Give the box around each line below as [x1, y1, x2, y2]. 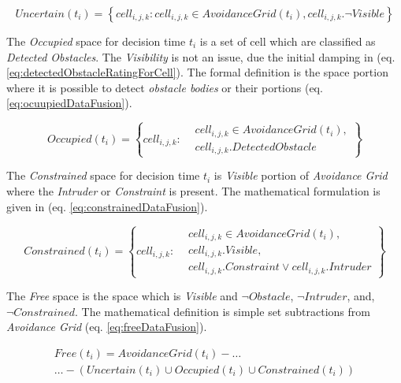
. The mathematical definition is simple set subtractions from [75, 303, 370, 319]
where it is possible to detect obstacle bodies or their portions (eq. [6, 79, 323, 95]
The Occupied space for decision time [6, 33, 186, 49]
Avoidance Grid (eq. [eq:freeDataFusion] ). [6, 318, 207, 335]
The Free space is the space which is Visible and [6, 288, 238, 304]
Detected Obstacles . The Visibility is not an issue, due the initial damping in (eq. [6, 48, 395, 65]
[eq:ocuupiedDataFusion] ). [6, 95, 132, 111]
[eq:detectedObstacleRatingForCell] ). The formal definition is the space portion [6, 64, 388, 80]
